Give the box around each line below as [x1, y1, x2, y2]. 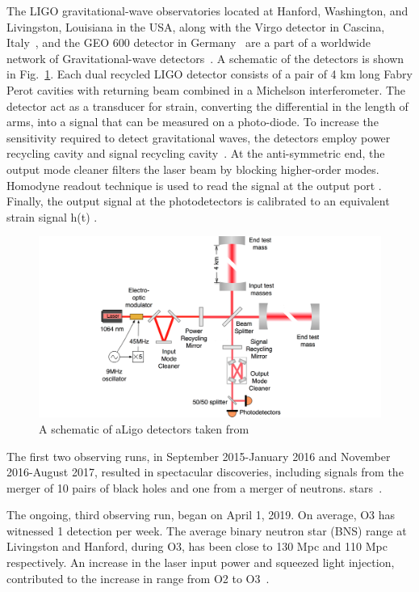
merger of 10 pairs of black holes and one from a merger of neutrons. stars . [6, 479, 383, 496]
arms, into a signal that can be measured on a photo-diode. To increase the [6, 113, 379, 130]
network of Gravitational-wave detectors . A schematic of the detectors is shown [6, 49, 404, 66]
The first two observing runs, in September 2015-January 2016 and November [6, 447, 391, 464]
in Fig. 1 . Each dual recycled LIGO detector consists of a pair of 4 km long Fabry [6, 66, 413, 82]
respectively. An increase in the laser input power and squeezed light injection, [6, 554, 395, 571]
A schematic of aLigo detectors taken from [39, 420, 249, 437]
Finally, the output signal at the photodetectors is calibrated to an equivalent [6, 192, 390, 209]
